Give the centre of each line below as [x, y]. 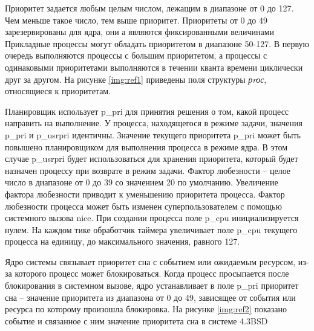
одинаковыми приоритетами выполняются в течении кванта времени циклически [154, 67]
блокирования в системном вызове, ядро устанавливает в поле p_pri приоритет [152, 285]
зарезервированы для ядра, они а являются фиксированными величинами [139, 32]
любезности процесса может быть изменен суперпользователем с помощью [143, 206]
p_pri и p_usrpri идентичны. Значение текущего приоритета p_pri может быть [153, 134]
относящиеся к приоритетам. [58, 91]
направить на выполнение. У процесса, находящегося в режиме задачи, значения [154, 123]
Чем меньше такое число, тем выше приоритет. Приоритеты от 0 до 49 [136, 20]
